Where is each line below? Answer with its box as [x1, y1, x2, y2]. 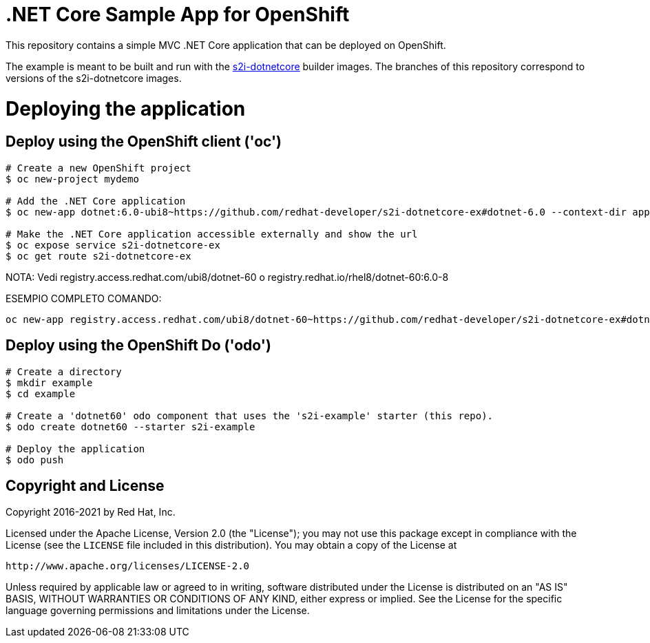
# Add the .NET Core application [6, 195, 186, 207]
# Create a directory [6, 366, 122, 377]
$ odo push [6, 454, 64, 465]
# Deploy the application [6, 443, 145, 454]
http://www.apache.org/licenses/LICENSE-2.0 [6, 560, 250, 572]
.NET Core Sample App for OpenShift [6, 3, 350, 26]
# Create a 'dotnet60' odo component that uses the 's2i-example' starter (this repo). [6, 410, 494, 421]
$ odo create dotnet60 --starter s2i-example [6, 421, 255, 432]
